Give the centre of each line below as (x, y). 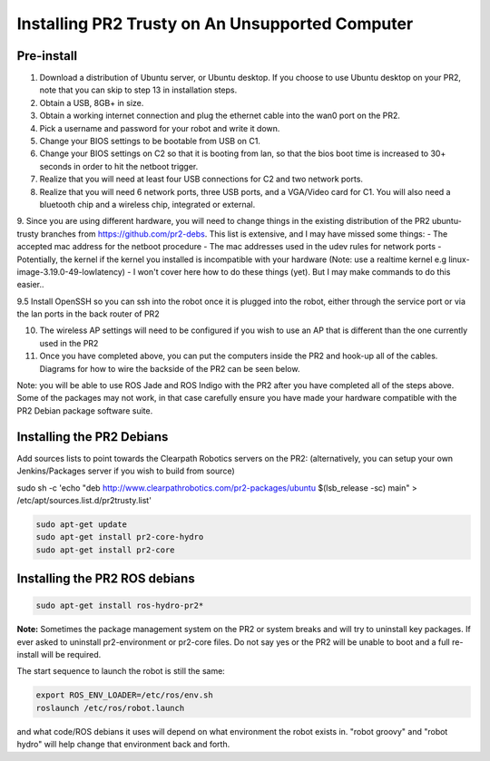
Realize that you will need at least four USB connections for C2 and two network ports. (201, 179)
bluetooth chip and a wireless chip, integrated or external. (147, 204)
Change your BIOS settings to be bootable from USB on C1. (150, 141)
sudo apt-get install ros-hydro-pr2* (120, 606)
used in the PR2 (69, 343)
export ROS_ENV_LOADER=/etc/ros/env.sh (124, 695)
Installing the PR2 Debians (93, 437)
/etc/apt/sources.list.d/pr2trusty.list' (84, 500)
